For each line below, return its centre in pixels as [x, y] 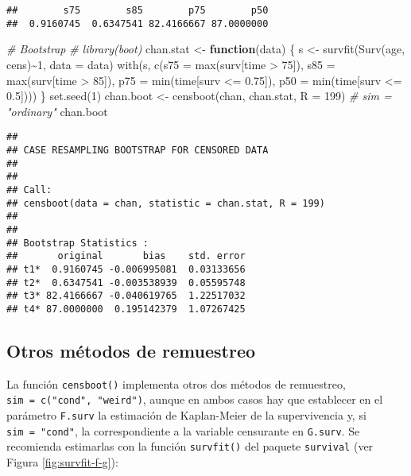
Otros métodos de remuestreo [131, 350]
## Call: [29, 190]
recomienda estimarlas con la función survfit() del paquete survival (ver [190, 446]
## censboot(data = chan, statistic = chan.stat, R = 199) [166, 203]
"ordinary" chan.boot [57, 111]
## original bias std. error [126, 256]
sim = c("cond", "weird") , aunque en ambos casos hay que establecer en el [195, 399]
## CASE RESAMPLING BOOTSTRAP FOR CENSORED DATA [138, 150]
